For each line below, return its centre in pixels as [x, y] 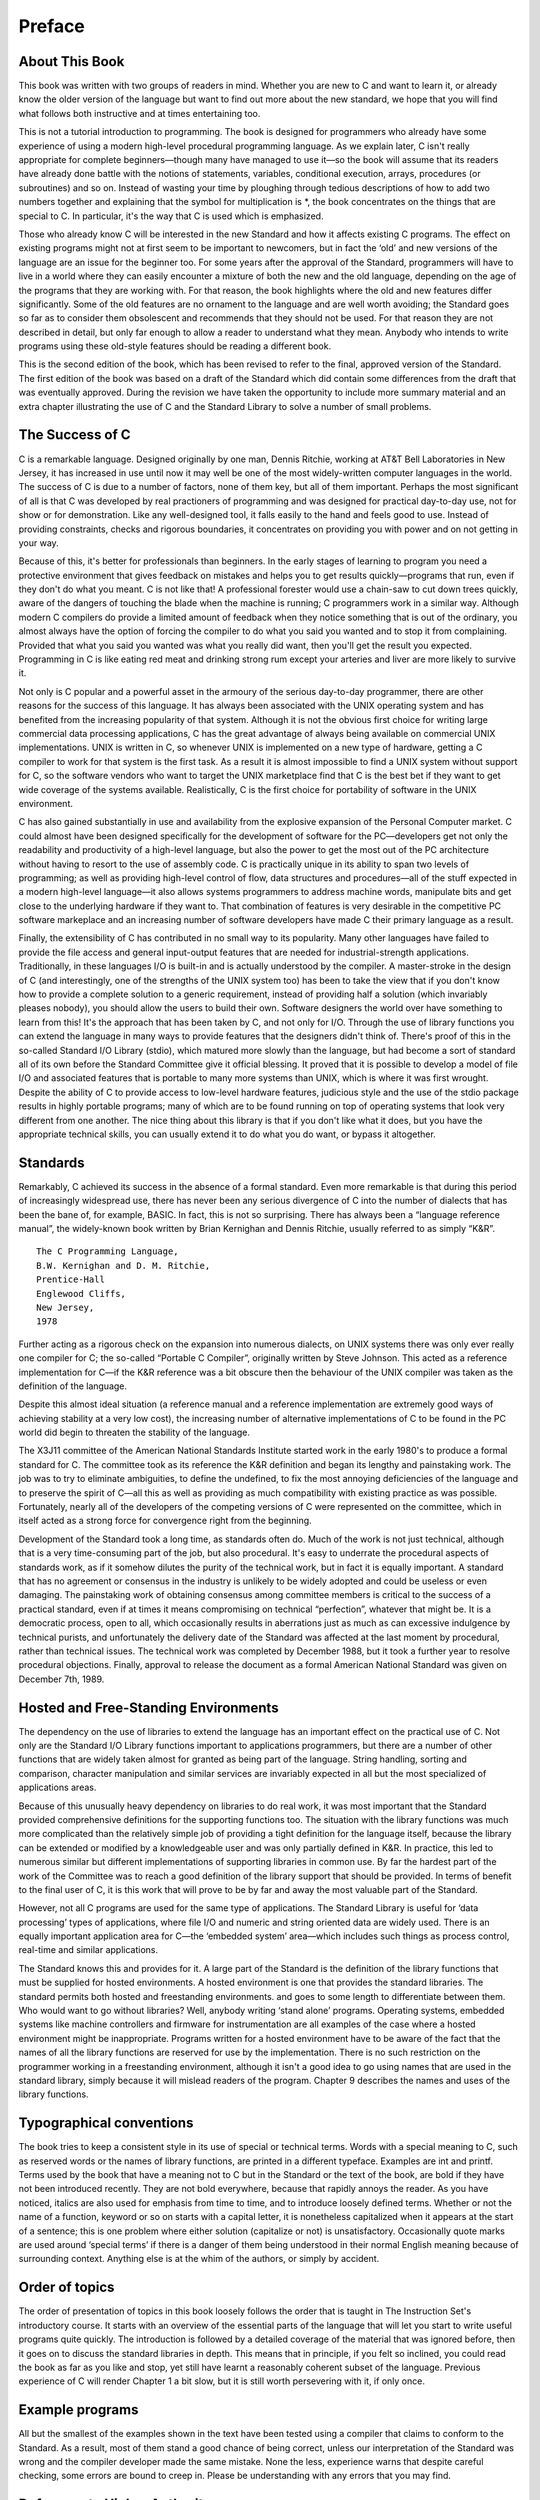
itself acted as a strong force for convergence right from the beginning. [165, 1521]
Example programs [78, 2410]
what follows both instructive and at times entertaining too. [139, 113]
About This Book [71, 61]
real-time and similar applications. [88, 1950]
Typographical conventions [106, 2123]
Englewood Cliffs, [81, 1293]
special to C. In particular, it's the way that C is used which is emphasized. [171, 216]
